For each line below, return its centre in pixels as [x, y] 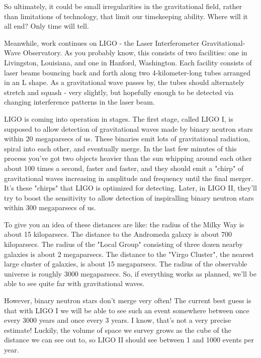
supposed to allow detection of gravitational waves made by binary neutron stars [128, 128]
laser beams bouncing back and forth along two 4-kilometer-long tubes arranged [127, 72]
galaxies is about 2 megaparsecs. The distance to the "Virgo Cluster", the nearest [129, 254]
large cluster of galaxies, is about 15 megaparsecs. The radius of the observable [126, 264]
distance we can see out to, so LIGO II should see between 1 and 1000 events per [129, 340]
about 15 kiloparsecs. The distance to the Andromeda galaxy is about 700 [118, 234]
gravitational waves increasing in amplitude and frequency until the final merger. [129, 178]
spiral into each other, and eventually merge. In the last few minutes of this [120, 148]
